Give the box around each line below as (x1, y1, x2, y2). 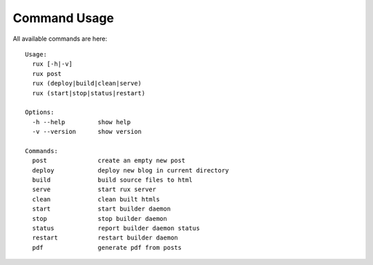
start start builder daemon (32, 205, 171, 213)
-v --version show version (32, 128, 142, 136)
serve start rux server (32, 186, 157, 193)
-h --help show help (32, 118, 131, 126)
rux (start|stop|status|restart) (32, 89, 146, 97)
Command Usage (12, 10, 114, 26)
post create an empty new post (32, 157, 186, 165)
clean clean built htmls (32, 195, 160, 203)
